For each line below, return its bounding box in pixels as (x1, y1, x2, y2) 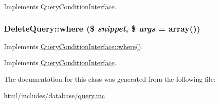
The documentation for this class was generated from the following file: (4, 74, 216, 84)
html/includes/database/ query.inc (4, 90, 105, 100)
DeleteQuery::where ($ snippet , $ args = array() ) (4, 22, 201, 34)
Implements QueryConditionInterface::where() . (4, 41, 143, 51)
